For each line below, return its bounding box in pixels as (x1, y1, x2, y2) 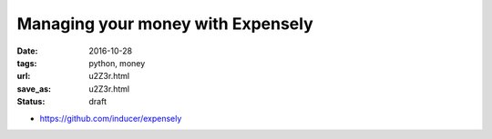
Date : (16, 45, 38, 56)
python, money (88, 57, 146, 68)
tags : (16, 57, 37, 68)
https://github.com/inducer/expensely (39, 113, 182, 124)
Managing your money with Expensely (16, 14, 313, 34)
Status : (16, 96, 46, 107)
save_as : (16, 83, 52, 94)
